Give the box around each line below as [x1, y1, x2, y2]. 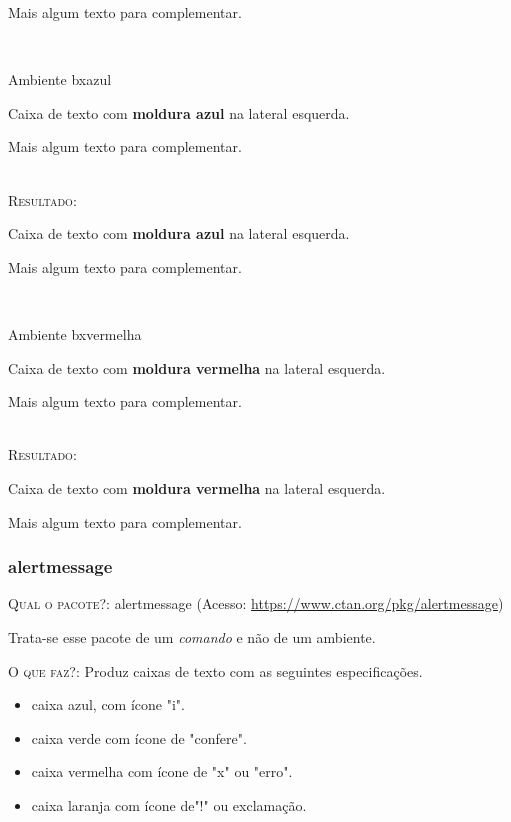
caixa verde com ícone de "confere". [31, 727, 247, 748]
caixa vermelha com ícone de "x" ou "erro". [31, 761, 293, 782]
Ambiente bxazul [8, 69, 112, 90]
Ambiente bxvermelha [8, 323, 142, 344]
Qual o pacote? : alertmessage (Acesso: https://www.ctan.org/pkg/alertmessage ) [8, 593, 504, 614]
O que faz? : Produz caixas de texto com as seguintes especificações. [8, 660, 423, 681]
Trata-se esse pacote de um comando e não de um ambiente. [8, 626, 376, 647]
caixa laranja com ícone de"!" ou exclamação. [31, 794, 307, 815]
